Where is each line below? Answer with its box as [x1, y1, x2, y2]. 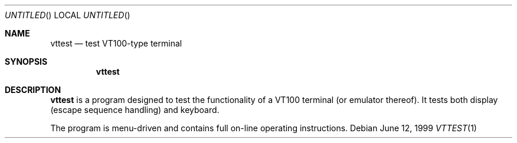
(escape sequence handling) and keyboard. [50, 105, 220, 115]
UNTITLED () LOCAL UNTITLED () [5, 10, 130, 20]
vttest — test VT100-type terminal [50, 38, 182, 48]
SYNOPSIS [5, 56, 48, 66]
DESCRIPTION [5, 85, 61, 95]
